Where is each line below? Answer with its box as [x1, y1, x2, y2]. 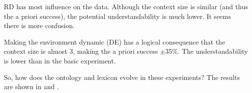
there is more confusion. [4, 20, 75, 31]
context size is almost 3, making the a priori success [4, 46, 158, 56]
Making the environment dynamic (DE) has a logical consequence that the [4, 36, 225, 46]
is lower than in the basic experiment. [4, 55, 116, 65]
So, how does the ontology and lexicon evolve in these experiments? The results [4, 72, 240, 82]
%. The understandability [172, 46, 248, 56]
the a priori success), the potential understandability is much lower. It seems [4, 11, 231, 21]
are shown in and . [4, 81, 59, 92]
